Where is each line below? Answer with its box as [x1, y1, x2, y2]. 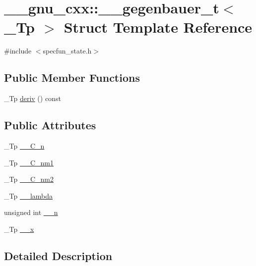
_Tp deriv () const [4, 93, 61, 104]
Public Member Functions [4, 70, 140, 85]
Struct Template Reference [64, 17, 253, 37]
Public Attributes [4, 117, 96, 133]
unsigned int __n [4, 207, 58, 217]
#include [4, 46, 32, 56]
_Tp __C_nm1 [4, 157, 54, 167]
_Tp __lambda [4, 190, 53, 201]
